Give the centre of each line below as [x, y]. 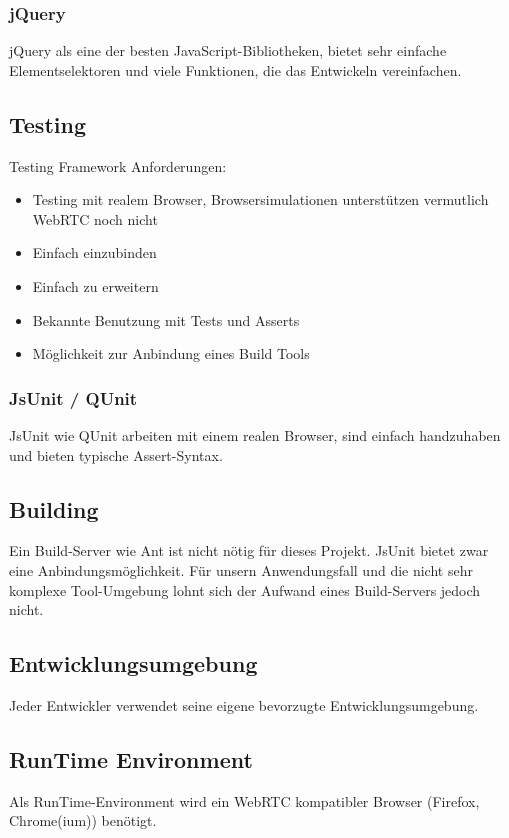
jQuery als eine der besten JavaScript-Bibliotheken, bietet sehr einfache [228, 50]
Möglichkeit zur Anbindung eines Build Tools [171, 353]
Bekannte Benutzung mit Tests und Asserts [166, 319]
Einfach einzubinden [94, 252]
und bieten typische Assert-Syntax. [116, 454]
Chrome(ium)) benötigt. [83, 820]
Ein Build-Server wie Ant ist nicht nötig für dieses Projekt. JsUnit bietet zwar [249, 550]
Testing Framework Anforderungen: [118, 165]
